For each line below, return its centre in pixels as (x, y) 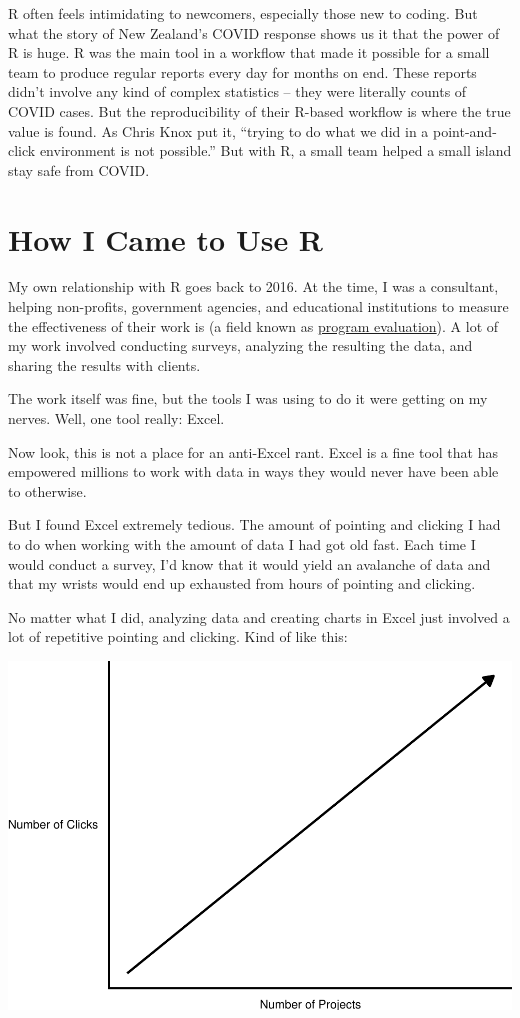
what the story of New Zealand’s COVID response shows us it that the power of (254, 32)
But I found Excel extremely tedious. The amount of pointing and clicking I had (254, 524)
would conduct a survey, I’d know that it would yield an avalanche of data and (249, 563)
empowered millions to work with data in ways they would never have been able (253, 471)
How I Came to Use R (166, 238)
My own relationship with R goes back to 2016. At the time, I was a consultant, (253, 286)
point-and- (464, 130)
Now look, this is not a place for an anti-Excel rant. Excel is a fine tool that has (253, 451)
